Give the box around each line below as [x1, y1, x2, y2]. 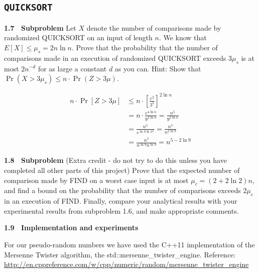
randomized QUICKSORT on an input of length [4, 32, 153, 43]
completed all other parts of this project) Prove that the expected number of [4, 164, 240, 175]
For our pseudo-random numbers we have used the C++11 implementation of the [4, 239, 255, 249]
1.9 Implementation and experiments [4, 222, 139, 233]
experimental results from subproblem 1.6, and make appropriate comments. [4, 205, 239, 216]
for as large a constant [38, 63, 107, 73]
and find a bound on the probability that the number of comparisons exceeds [4, 185, 241, 196]
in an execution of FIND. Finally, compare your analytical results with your [4, 196, 237, 206]
